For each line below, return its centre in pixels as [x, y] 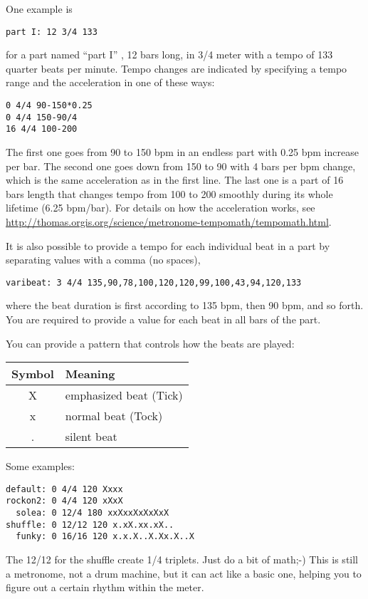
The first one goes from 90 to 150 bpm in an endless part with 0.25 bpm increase [182, 152]
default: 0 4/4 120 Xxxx [64, 489]
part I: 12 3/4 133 [52, 32]
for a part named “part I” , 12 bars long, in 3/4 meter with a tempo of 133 [169, 54]
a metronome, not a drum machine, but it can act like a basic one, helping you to [184, 573]
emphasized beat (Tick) [124, 395]
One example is [39, 9]
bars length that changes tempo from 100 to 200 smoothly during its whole [169, 193]
